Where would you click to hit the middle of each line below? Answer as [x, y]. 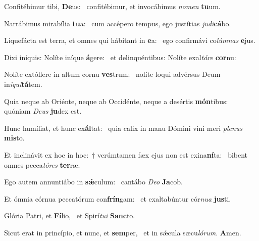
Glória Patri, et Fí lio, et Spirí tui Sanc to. [70, 215]
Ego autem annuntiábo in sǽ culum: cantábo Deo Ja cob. [93, 182]
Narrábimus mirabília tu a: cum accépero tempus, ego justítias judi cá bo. [118, 23]
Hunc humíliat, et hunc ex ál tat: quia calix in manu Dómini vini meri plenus [123, 128]
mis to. [14, 138]
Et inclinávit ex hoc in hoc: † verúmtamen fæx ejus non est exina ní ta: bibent [126, 154]
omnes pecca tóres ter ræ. [42, 164]
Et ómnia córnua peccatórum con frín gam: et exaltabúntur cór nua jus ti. [118, 198]
